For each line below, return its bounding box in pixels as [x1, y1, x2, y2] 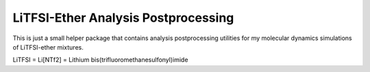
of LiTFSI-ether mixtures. [12, 43, 84, 51]
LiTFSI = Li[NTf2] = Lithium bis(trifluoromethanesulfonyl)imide [12, 56, 188, 64]
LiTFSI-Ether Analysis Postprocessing [12, 10, 234, 25]
